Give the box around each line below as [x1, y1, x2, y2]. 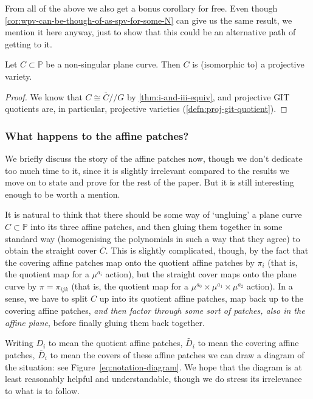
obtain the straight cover [5, 244, 97, 257]
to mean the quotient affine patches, [48, 336, 183, 349]
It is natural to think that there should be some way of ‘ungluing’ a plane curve [5, 208, 302, 221]
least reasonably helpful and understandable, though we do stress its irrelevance [5, 372, 302, 385]
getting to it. [5, 37, 52, 50]
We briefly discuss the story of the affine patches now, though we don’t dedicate [5, 151, 303, 164]
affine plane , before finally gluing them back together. [5, 316, 205, 328]
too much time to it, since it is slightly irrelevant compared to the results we [5, 164, 289, 176]
